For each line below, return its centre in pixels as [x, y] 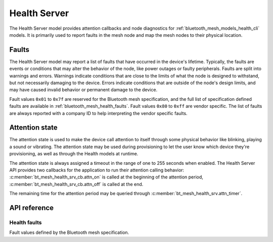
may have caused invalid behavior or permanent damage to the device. [83, 90]
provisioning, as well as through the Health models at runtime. [74, 154]
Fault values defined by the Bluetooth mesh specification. [69, 232]
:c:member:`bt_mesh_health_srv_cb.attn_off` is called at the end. [76, 184]
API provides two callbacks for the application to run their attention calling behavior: [97, 170]
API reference [32, 208]
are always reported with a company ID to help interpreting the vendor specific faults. [98, 113]
